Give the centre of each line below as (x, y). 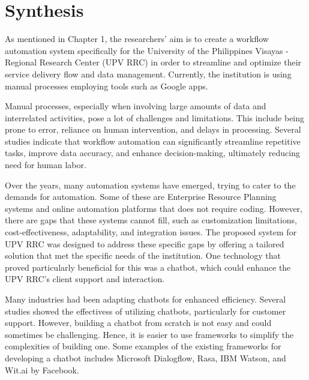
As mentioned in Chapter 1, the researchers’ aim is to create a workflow (137, 39)
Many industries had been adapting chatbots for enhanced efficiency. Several (145, 299)
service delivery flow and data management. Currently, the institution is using (148, 74)
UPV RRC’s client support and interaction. (85, 279)
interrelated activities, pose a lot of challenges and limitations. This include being (155, 117)
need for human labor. (46, 165)
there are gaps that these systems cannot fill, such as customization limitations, (151, 220)
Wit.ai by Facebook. (42, 369)
